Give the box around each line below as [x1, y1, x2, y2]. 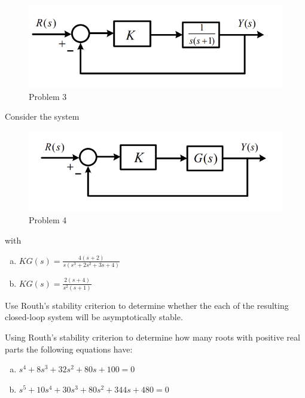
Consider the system [5, 110, 80, 123]
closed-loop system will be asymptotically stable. [5, 311, 183, 323]
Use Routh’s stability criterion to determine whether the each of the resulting [5, 299, 289, 311]
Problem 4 [29, 214, 67, 226]
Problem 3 [29, 90, 67, 102]
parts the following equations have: [5, 342, 133, 355]
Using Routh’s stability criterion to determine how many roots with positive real [5, 331, 300, 344]
